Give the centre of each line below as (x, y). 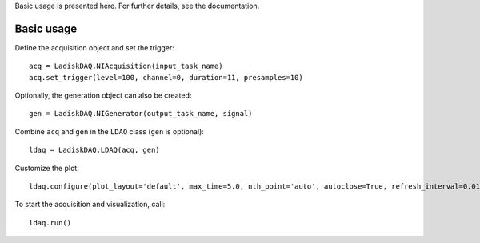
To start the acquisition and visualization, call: (90, 205)
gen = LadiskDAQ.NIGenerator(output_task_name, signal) (141, 114)
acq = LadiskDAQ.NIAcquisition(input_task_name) (126, 66)
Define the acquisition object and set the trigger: (95, 47)
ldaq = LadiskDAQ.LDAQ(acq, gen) (94, 150)
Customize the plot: (47, 168)
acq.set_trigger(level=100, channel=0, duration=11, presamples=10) (166, 77)
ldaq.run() (50, 223)
